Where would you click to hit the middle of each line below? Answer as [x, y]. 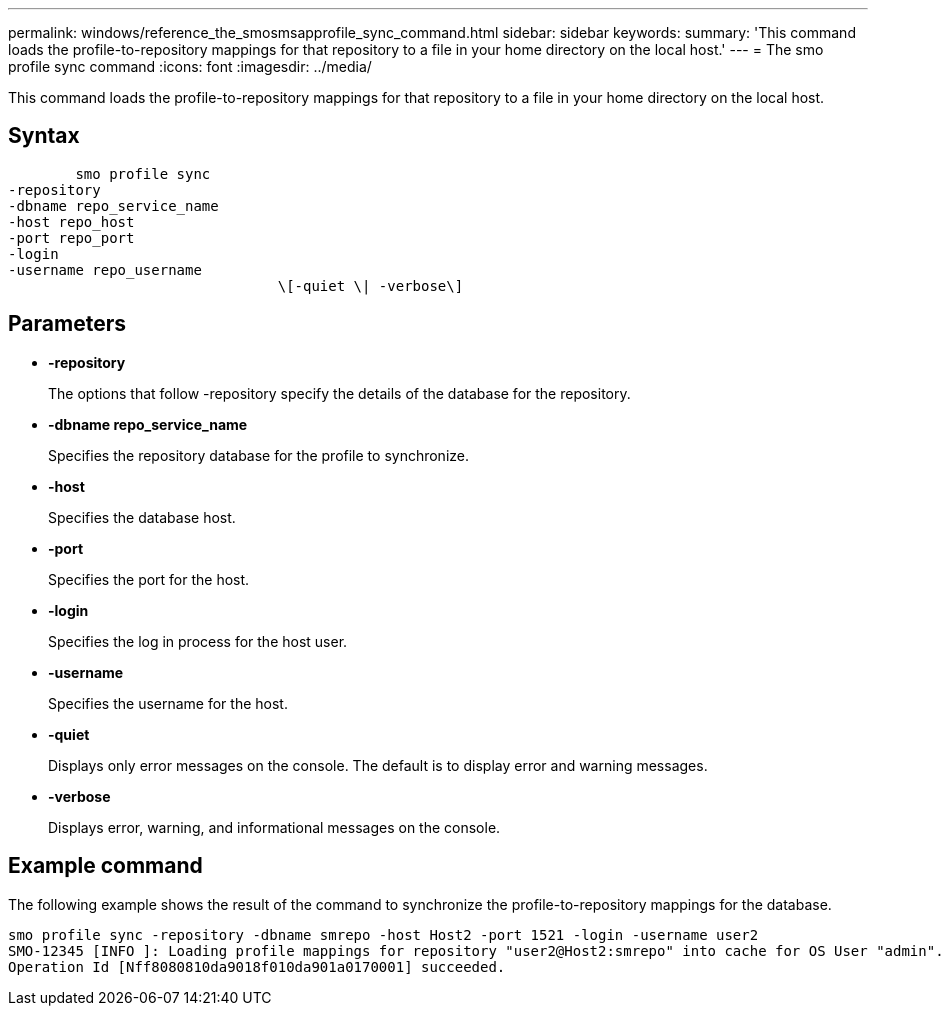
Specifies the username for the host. [168, 703]
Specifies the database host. [142, 517]
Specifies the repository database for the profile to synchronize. [259, 455]
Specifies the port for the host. [149, 579]
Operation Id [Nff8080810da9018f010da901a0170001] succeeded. [257, 966]
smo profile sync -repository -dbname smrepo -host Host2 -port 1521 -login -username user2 [383, 934]
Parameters [67, 324]
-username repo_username [105, 269]
